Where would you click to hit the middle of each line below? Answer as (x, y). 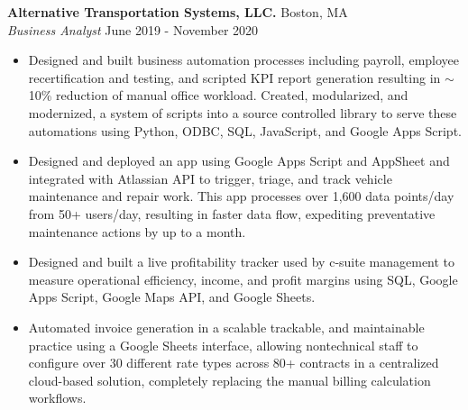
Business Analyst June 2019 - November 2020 (133, 29)
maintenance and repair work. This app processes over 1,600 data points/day (241, 196)
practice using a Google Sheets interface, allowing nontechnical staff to (223, 345)
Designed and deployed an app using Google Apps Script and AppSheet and (239, 161)
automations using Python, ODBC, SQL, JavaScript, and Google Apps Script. (245, 130)
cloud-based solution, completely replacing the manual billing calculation (229, 380)
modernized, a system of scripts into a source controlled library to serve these (243, 112)
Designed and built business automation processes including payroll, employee (244, 60)
